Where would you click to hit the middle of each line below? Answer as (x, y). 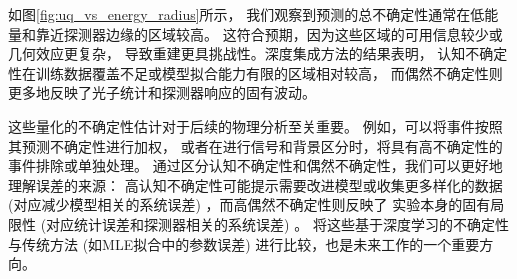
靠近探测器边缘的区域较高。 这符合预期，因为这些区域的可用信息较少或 (269, 33)
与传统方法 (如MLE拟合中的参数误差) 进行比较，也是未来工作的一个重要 (244, 243)
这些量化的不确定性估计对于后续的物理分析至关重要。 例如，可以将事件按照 (255, 125)
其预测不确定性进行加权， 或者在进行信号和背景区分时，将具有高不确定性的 (255, 145)
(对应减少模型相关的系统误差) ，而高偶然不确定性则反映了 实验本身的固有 (249, 204)
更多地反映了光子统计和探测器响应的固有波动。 (162, 92)
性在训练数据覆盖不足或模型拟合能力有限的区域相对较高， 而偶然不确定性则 (255, 72)
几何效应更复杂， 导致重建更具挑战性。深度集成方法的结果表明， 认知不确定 (258, 53)
